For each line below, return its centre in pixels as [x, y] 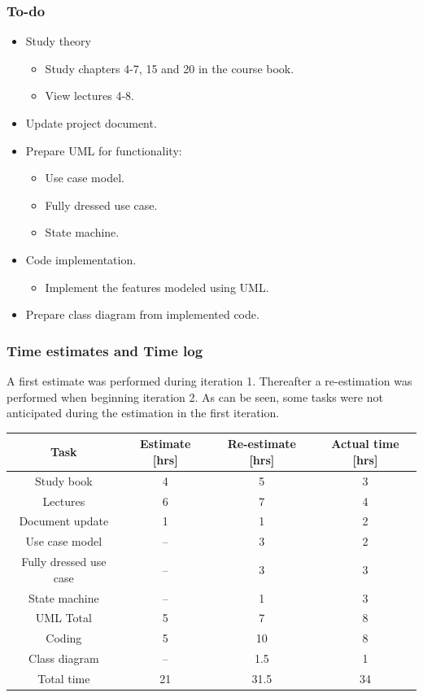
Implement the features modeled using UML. [157, 287]
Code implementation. [81, 259]
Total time [64, 678]
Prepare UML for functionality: [104, 150]
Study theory [58, 41]
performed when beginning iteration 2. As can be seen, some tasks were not [195, 396]
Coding [64, 638]
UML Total [63, 618]
